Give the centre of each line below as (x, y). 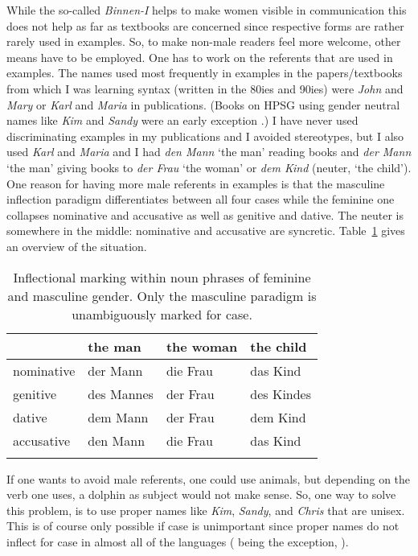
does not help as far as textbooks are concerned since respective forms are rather (205, 25)
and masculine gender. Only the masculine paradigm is (162, 295)
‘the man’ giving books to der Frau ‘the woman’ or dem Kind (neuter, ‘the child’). (209, 167)
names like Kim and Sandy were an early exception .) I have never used (182, 120)
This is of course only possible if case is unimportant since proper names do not (203, 526)
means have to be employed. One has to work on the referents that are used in (200, 57)
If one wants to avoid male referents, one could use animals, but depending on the (209, 478)
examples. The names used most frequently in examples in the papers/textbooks (205, 73)
